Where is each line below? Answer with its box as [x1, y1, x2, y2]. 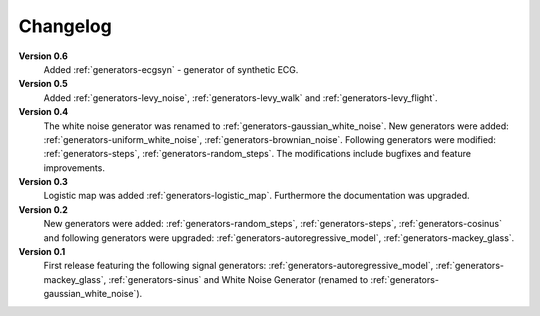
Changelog [18, 15, 112, 37]
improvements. [43, 161, 105, 174]
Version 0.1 [18, 246, 66, 258]
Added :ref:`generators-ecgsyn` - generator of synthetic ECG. [43, 63, 299, 75]
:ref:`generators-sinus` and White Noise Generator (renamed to [108, 273, 369, 285]
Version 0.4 [18, 106, 69, 118]
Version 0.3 [18, 176, 69, 188]
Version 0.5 [18, 78, 69, 90]
